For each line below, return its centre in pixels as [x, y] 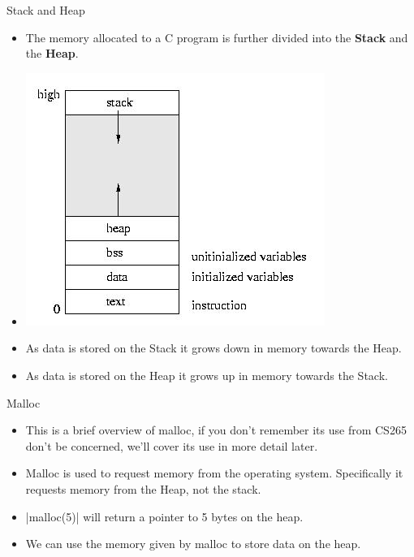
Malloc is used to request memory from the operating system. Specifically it [214, 473]
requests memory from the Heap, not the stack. [143, 488]
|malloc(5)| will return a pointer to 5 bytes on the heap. [164, 516]
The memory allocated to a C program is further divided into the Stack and [217, 37]
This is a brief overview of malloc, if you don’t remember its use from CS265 [216, 430]
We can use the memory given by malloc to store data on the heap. [193, 544]
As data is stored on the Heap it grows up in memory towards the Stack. [207, 375]
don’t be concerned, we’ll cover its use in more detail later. [172, 445]
